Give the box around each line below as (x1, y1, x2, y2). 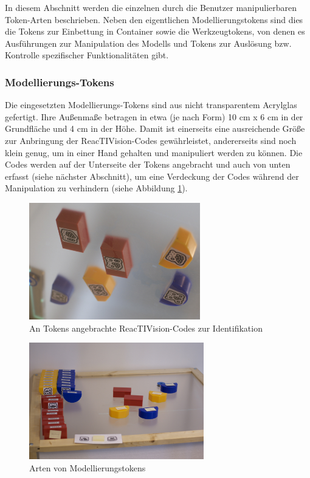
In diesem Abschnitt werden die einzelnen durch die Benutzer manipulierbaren (5, 1, 297, 13)
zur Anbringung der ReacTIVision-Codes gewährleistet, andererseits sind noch (5, 134, 297, 146)
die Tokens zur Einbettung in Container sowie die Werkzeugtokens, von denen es (5, 25, 305, 38)
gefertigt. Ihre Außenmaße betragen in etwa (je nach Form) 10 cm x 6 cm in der (5, 110, 303, 123)
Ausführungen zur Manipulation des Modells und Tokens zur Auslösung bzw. (5, 36, 292, 49)
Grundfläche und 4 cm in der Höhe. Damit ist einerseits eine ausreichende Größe (5, 122, 305, 135)
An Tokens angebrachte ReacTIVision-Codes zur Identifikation (29, 321, 263, 334)
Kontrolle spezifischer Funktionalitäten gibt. (5, 49, 169, 61)
